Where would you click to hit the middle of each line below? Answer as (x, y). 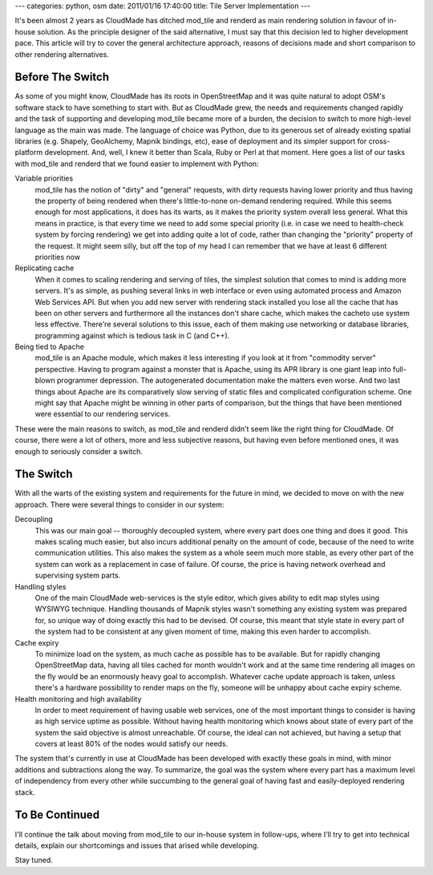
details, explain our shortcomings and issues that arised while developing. (137, 845)
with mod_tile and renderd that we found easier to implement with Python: (137, 164)
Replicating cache (45, 268)
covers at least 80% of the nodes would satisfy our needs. (132, 744)
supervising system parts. (78, 575)
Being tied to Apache (49, 347)
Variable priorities (44, 178)
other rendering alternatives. (62, 54)
